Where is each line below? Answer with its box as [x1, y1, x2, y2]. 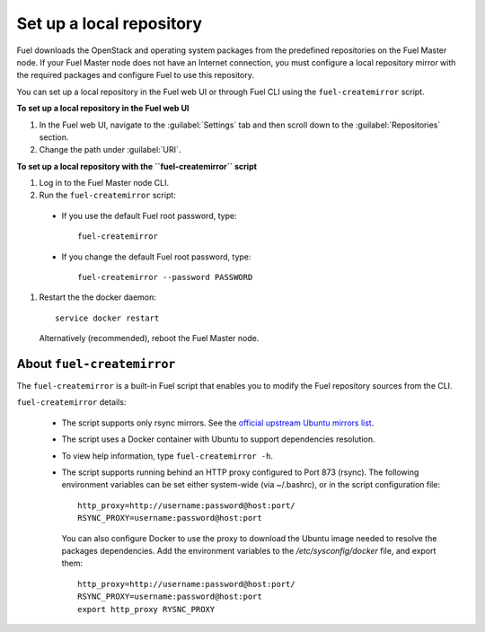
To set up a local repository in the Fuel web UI [16, 103, 190, 114]
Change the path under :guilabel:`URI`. [39, 145, 181, 155]
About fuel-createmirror [16, 356, 176, 372]
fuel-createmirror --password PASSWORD [77, 272, 253, 283]
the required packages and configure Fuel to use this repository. [16, 70, 255, 81]
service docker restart [55, 312, 160, 323]
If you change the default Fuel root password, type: [61, 251, 251, 262]
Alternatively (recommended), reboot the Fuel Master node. [39, 333, 260, 344]
